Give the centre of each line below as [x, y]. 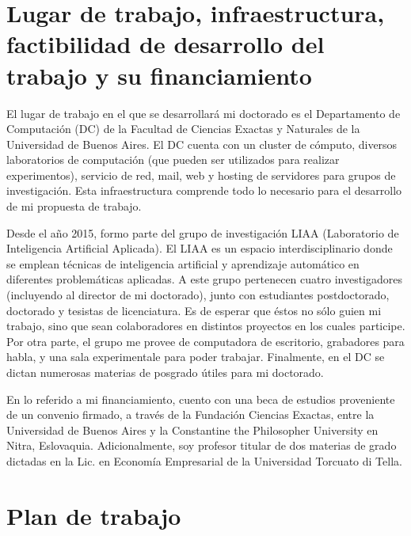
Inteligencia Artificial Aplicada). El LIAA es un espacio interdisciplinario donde [200, 248]
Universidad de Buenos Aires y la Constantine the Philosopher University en [192, 430]
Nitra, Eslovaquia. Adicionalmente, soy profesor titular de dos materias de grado [202, 445]
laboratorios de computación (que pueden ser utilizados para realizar [173, 160]
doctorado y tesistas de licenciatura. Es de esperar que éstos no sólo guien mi [194, 310]
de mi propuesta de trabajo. [74, 206]
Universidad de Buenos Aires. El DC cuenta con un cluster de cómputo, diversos [202, 144]
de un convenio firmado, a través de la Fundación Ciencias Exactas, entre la [190, 414]
